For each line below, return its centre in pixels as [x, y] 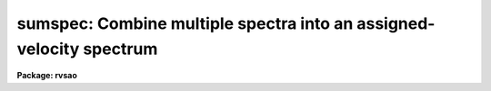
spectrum [120, 49]
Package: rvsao [47, 76]
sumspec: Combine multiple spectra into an [185, 23]
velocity [48, 49]
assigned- [396, 23]
